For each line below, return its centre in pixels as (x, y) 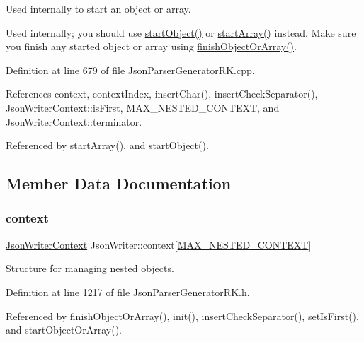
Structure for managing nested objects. (90, 268)
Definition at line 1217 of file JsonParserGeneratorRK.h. (128, 291)
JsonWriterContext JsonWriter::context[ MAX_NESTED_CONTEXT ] (159, 244)
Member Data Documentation (119, 183)
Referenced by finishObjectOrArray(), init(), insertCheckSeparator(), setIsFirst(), (182, 316)
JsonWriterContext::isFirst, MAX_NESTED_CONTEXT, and (143, 107)
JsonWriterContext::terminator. (74, 121)
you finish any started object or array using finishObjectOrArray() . (151, 46)
